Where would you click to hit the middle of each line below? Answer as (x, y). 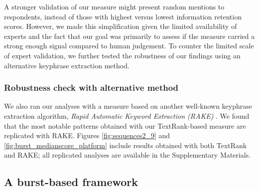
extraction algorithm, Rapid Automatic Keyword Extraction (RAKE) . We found (127, 115)
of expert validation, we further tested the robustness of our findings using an (122, 55)
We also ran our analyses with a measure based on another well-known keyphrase (128, 106)
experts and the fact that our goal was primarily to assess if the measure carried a (129, 36)
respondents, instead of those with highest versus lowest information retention (123, 16)
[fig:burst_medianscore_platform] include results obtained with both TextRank (126, 145)
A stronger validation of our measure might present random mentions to (114, 6)
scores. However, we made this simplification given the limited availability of (121, 26)
